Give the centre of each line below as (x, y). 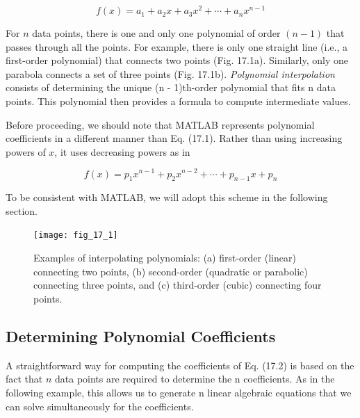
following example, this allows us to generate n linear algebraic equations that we (179, 392)
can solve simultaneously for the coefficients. (100, 406)
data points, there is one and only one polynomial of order (156, 33)
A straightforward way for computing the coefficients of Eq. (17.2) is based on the (180, 365)
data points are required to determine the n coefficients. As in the (195, 379)
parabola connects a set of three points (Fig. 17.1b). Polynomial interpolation (170, 73)
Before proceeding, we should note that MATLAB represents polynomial (160, 124)
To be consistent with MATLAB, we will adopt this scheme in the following (167, 197)
